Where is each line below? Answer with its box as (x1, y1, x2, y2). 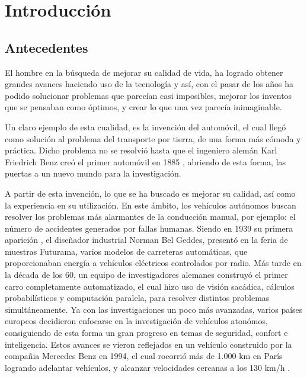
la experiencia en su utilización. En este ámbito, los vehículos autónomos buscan (5, 198, 296, 211)
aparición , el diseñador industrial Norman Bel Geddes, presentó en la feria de (5, 233, 288, 246)
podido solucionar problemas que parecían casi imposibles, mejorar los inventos (5, 89, 292, 101)
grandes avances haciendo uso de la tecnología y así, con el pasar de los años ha (5, 78, 294, 90)
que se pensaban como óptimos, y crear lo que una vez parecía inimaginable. (5, 101, 282, 113)
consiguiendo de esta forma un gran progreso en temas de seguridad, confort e (5, 326, 288, 339)
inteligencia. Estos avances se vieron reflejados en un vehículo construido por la (5, 338, 292, 350)
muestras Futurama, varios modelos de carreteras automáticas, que (5, 245, 248, 257)
